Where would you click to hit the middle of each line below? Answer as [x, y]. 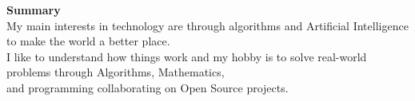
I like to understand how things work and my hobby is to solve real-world [187, 56]
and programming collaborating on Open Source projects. [148, 87]
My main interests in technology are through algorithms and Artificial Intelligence [207, 25]
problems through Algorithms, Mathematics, [116, 72]
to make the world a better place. [88, 41]
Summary [34, 10]
